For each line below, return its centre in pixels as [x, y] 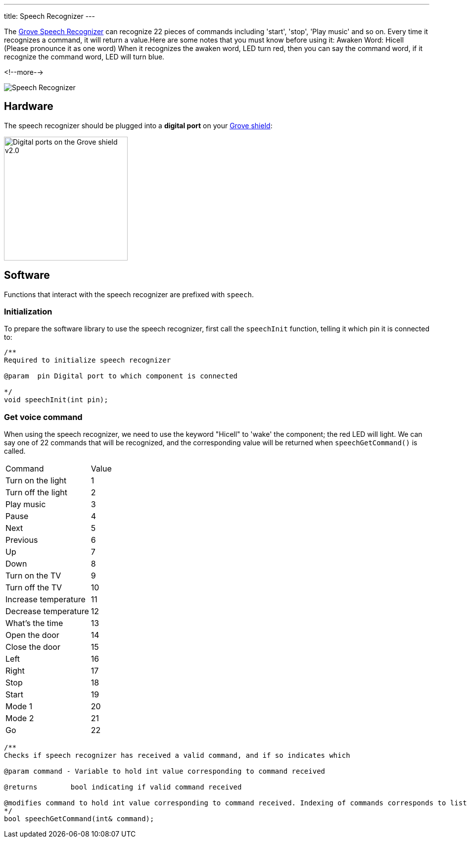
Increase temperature [46, 600]
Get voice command [43, 417]
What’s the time [34, 623]
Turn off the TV [34, 588]
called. [15, 451]
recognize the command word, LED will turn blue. [84, 57]
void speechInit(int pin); [56, 400]
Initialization [28, 312]
